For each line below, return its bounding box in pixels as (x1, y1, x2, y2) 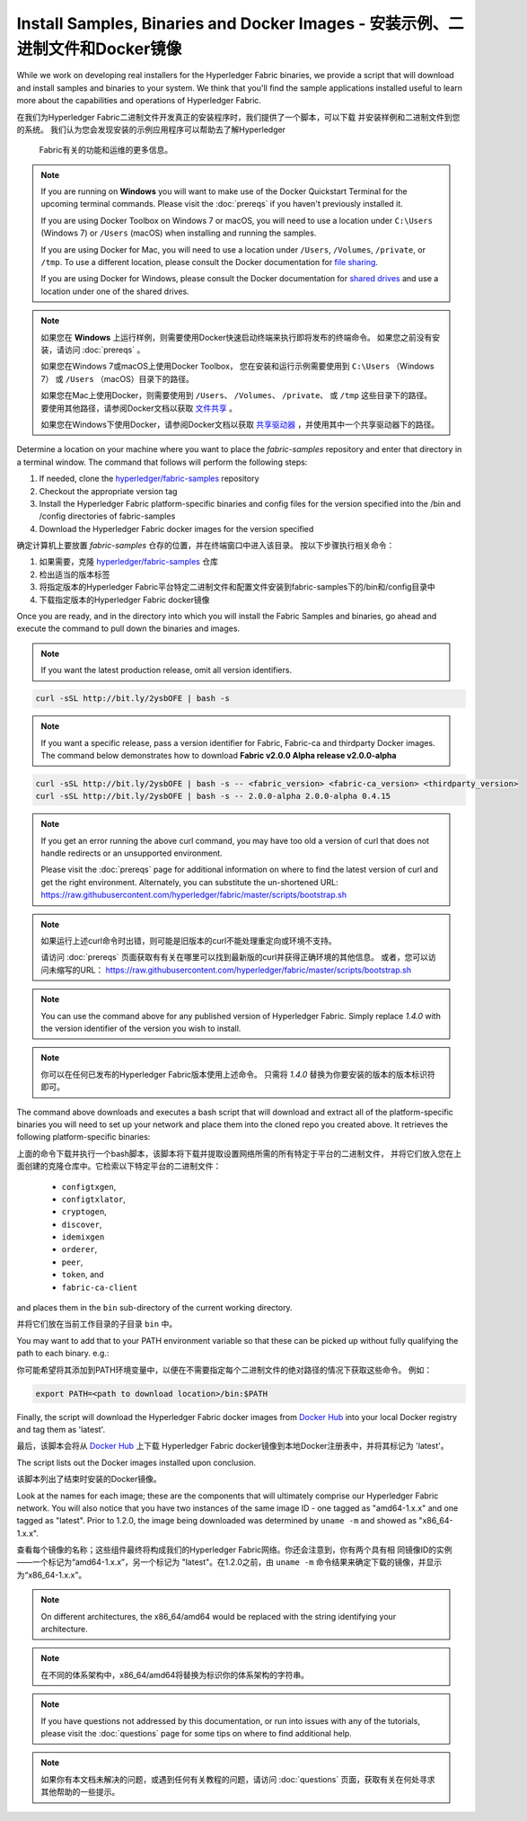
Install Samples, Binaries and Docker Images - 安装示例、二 (16, 13, 464, 33)
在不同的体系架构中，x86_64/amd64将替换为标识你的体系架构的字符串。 (40, 1669, 310, 1680)
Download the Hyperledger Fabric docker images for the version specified (39, 523, 314, 534)
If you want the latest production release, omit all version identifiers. (40, 665, 292, 676)
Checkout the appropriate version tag (39, 485, 178, 496)
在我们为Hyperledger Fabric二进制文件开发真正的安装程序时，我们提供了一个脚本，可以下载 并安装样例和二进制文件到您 (16, 111, 461, 122)
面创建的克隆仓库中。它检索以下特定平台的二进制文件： (16, 1160, 222, 1172)
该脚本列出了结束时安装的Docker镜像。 (16, 1474, 162, 1485)
